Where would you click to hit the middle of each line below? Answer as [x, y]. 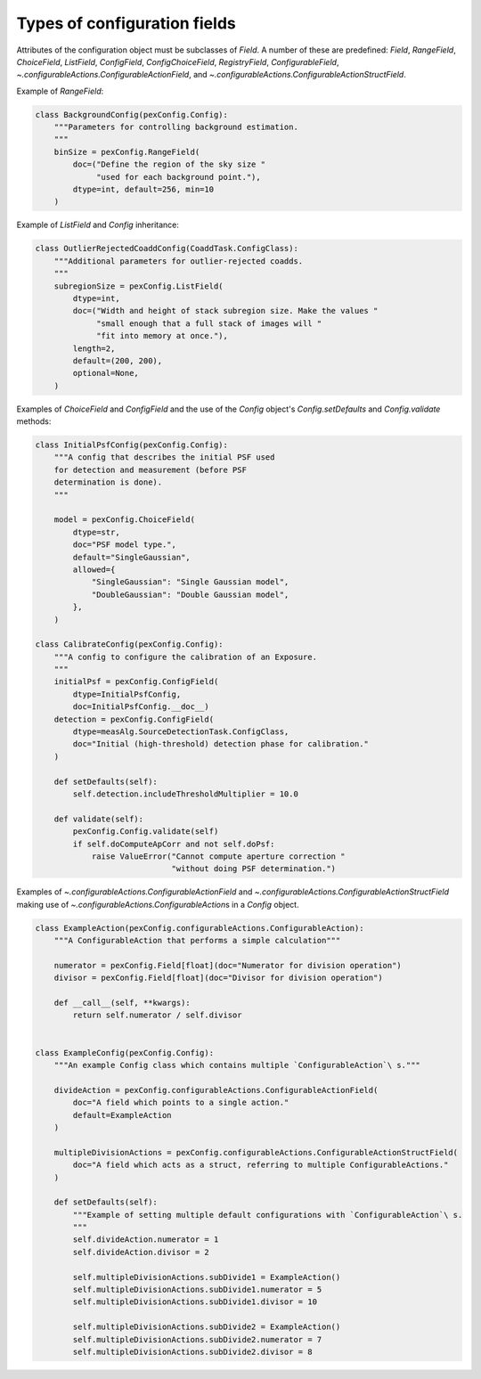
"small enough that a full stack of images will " [209, 323]
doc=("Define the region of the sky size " [169, 164]
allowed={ [94, 569]
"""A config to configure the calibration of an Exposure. [186, 657]
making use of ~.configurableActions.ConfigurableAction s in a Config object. [158, 904]
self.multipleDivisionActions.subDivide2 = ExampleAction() [207, 1327]
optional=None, [106, 373]
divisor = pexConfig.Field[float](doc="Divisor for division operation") [218, 978]
